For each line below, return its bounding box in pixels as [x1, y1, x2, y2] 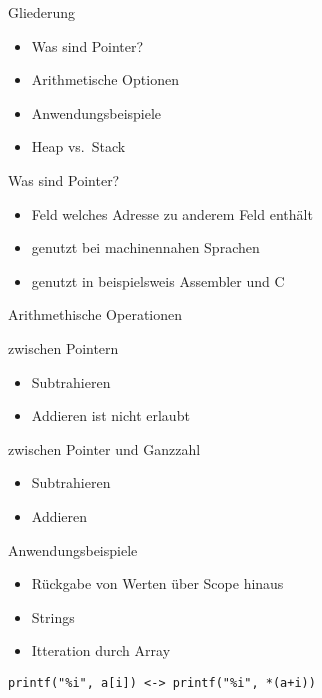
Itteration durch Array [31, 640, 171, 661]
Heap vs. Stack [31, 136, 126, 157]
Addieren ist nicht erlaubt [31, 405, 190, 426]
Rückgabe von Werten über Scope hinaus [31, 573, 284, 594]
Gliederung [8, 2, 76, 22]
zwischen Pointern [8, 337, 119, 358]
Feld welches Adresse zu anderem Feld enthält [31, 203, 313, 224]
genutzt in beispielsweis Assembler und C [31, 270, 285, 291]
